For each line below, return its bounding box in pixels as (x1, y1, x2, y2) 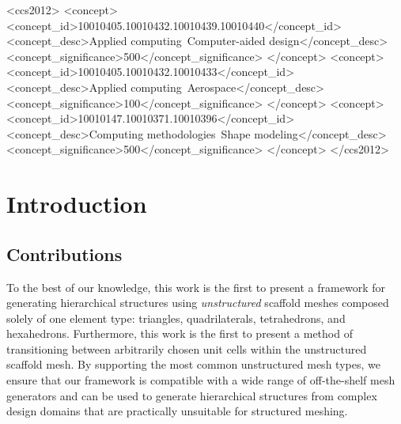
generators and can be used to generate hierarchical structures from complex (6, 387, 377, 403)
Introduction (6, 187, 147, 220)
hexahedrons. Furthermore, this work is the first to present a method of (6, 325, 353, 342)
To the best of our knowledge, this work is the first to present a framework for (6, 278, 385, 295)
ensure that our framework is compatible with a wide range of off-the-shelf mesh (6, 372, 395, 388)
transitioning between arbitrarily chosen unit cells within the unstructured (6, 340, 367, 357)
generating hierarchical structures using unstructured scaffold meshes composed (6, 294, 389, 311)
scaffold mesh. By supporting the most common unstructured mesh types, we (6, 356, 380, 373)
